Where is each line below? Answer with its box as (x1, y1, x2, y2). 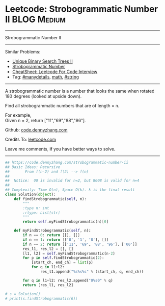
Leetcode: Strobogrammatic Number (5, 3, 158, 15)
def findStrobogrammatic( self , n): (14, 196, 87, 202)
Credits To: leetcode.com (5, 136, 56, 142)
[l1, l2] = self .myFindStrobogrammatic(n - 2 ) (23, 251, 115, 256)
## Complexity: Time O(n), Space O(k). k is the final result (5, 187, 135, 192)
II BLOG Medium (5, 14, 66, 25)
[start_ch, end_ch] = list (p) (31, 260, 93, 265)
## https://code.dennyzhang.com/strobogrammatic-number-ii (5, 160, 129, 165)
